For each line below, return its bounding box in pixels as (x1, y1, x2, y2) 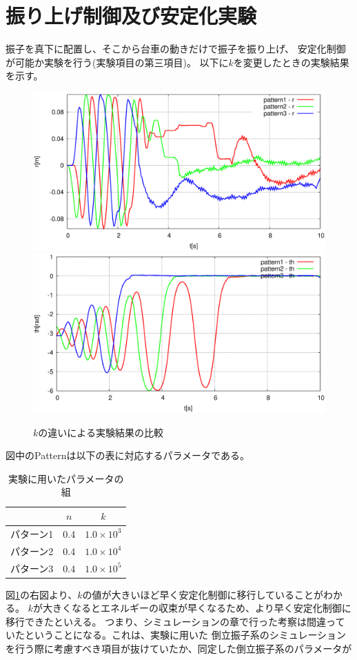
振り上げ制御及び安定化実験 (6, 1, 257, 30)
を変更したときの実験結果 (233, 55, 349, 69)
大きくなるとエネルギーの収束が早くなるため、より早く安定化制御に (42, 601, 351, 615)
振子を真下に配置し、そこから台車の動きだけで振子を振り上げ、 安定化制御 (6, 41, 346, 56)
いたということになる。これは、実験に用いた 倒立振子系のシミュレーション (6, 628, 347, 642)
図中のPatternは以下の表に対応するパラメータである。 (6, 448, 249, 463)
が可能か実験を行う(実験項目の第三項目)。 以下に (6, 55, 229, 69)
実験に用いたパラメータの (8, 471, 124, 485)
